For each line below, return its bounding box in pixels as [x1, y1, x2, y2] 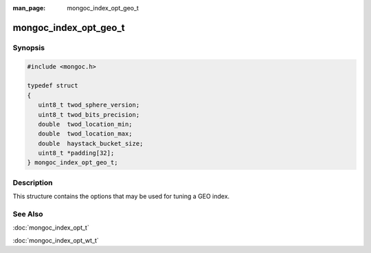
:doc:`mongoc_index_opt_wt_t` [12, 236, 99, 244]
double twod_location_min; [38, 120, 133, 128]
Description [12, 177, 53, 187]
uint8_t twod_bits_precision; [38, 111, 140, 118]
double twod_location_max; [38, 130, 133, 137]
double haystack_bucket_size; [38, 140, 144, 147]
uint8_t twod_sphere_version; [38, 101, 140, 109]
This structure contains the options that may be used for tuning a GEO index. [12, 192, 230, 201]
